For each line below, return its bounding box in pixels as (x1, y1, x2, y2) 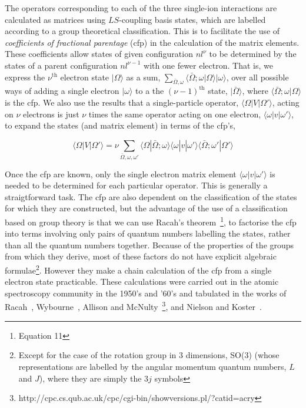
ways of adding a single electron (5, 85, 119, 97)
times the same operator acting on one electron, (88, 107, 261, 120)
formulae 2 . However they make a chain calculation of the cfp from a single (5, 262, 272, 276)
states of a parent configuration (5, 59, 118, 71)
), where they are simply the (39, 372, 142, 384)
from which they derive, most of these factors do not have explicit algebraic (5, 250, 277, 262)
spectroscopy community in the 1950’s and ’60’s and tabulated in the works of (5, 286, 287, 299)
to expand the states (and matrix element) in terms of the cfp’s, (5, 119, 235, 131)
